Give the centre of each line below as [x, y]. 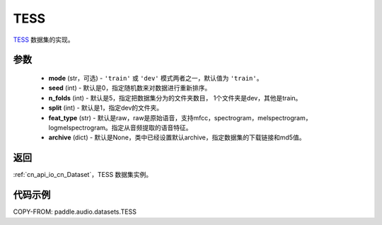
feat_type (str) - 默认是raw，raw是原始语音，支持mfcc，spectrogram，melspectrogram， [180, 117]
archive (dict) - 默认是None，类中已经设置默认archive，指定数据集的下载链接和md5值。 [177, 137]
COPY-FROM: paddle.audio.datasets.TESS [75, 212]
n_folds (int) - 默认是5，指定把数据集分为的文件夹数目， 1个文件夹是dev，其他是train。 [175, 98]
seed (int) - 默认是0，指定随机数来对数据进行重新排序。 [130, 88]
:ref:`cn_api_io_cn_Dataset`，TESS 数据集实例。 [83, 175]
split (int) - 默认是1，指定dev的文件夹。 [106, 108]
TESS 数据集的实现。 [44, 40]
